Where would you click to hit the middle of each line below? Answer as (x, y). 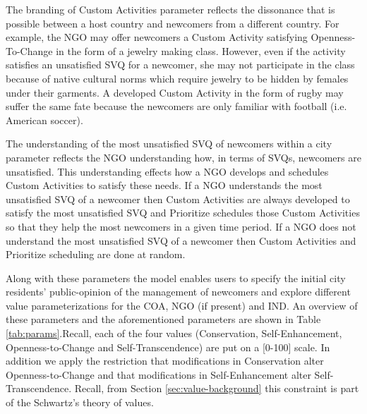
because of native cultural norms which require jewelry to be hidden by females (177, 78)
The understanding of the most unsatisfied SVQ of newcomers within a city (169, 144)
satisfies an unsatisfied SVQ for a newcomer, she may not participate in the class (180, 65)
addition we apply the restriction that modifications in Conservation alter (165, 361)
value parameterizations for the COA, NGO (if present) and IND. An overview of (182, 305)
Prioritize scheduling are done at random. (96, 254)
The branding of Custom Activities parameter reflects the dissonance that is (170, 9)
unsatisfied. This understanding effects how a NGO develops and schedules (167, 171)
